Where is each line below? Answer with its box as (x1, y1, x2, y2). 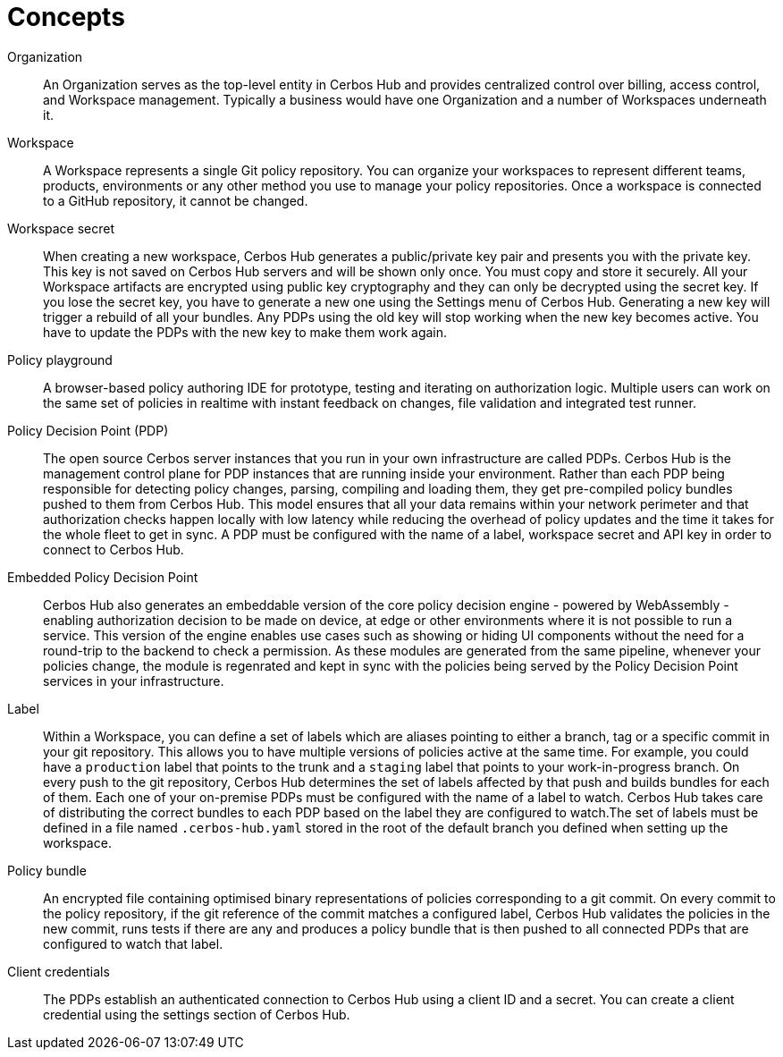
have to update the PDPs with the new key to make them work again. (43, 324, 448, 340)
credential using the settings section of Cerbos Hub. (43, 1006, 350, 1022)
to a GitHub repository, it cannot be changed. (43, 192, 308, 208)
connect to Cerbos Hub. (43, 541, 184, 557)
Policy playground (7, 351, 113, 368)
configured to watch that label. (43, 935, 223, 951)
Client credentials (7, 963, 110, 979)
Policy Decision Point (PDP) (7, 422, 169, 438)
